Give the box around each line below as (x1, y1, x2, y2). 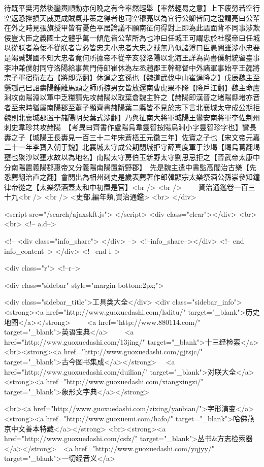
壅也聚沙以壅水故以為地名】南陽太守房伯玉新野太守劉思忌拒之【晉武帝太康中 (4, 151, 260, 162)
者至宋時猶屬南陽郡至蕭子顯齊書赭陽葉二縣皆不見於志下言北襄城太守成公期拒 (4, 102, 260, 112)
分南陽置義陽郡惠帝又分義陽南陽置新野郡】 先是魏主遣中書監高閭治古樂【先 (4, 161, 256, 172)
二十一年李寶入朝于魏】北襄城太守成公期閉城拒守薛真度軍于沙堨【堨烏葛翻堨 (4, 142, 260, 152)
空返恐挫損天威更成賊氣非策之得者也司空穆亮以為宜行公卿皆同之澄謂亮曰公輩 (4, 12, 260, 23)
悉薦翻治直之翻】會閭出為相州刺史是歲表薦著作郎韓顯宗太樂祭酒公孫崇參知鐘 (4, 172, 260, 182)
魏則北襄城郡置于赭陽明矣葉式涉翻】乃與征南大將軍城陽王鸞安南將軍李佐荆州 (4, 112, 260, 122)
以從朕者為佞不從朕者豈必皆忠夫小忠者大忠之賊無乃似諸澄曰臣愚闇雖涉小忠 (4, 42, 253, 53)
